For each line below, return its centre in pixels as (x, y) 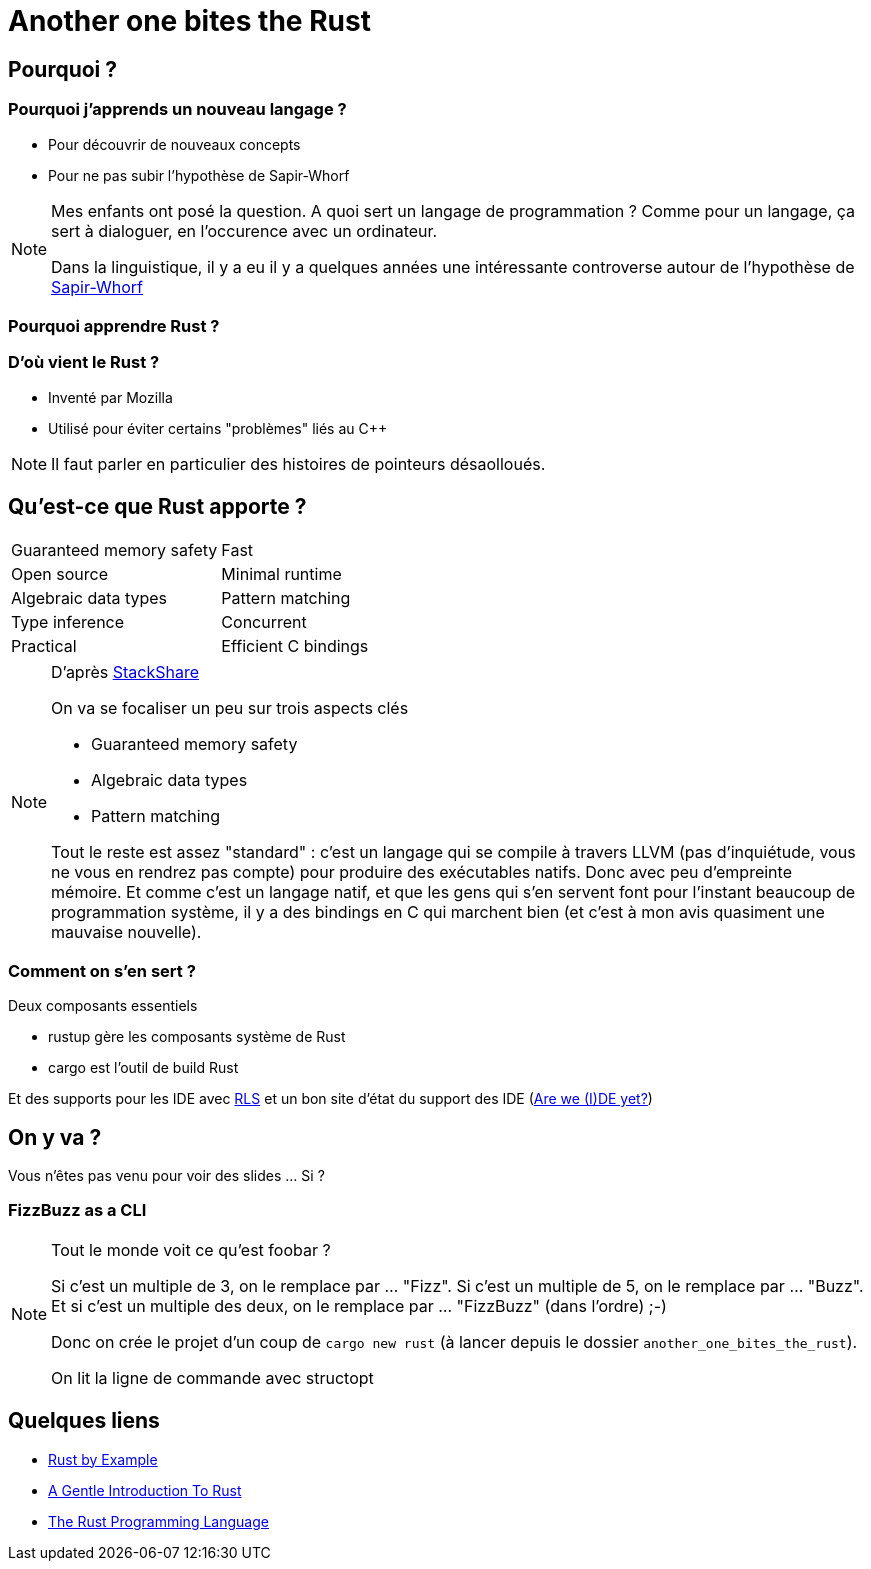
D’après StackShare (125, 671)
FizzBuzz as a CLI (77, 1210)
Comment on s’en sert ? (102, 970)
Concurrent (264, 621)
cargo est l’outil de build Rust (143, 1068)
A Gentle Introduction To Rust (145, 1490)
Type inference (68, 621)
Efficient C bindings (295, 645)
